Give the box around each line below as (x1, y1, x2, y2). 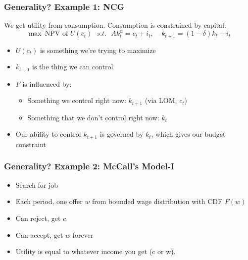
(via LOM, (145, 95, 177, 105)
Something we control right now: (27, 95, 126, 105)
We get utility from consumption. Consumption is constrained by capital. (4, 20, 226, 30)
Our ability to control (15, 129, 81, 139)
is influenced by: (22, 78, 72, 89)
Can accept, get (15, 229, 63, 240)
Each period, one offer (15, 196, 83, 207)
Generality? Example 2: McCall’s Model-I (4, 160, 175, 172)
